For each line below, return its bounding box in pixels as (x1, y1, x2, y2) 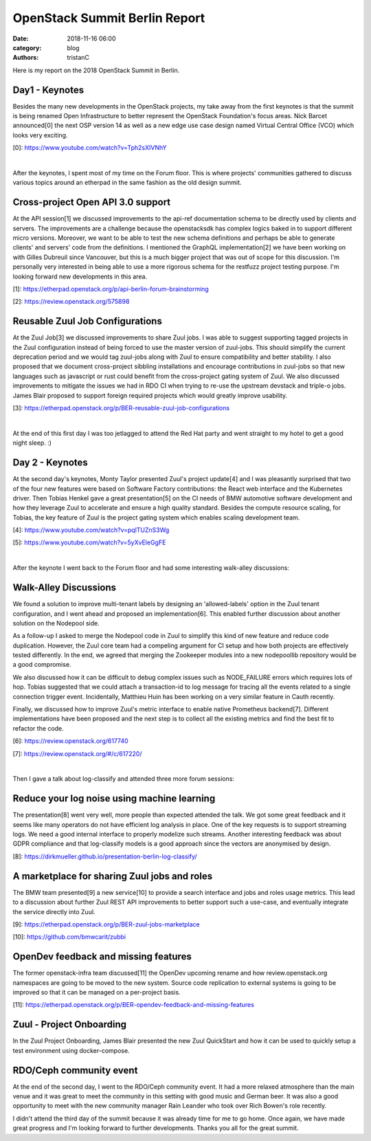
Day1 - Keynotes (12, 84, 85, 96)
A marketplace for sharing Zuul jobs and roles (12, 870, 213, 882)
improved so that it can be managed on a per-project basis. (12, 988, 181, 997)
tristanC (67, 54, 89, 62)
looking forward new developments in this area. (12, 272, 148, 280)
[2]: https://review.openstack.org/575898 (12, 298, 130, 306)
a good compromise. (12, 661, 71, 669)
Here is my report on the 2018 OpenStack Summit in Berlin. (12, 66, 180, 74)
